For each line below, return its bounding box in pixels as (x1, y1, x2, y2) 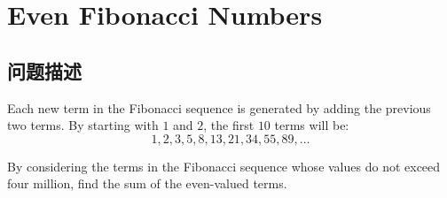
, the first (203, 116, 255, 134)
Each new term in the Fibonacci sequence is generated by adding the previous (7, 98, 431, 117)
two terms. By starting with (7, 116, 159, 134)
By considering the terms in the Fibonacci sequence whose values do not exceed (7, 156, 441, 175)
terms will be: (274, 116, 349, 134)
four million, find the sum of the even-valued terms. (7, 174, 287, 193)
